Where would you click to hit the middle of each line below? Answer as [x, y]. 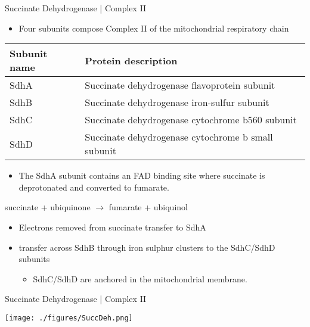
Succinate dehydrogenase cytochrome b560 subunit [191, 120]
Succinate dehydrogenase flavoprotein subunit [180, 85]
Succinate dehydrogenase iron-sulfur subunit [177, 102]
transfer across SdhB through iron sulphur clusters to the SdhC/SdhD [147, 247]
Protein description [131, 60]
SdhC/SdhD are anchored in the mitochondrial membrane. [140, 278]
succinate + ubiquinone [48, 207]
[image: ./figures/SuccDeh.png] [69, 318]
